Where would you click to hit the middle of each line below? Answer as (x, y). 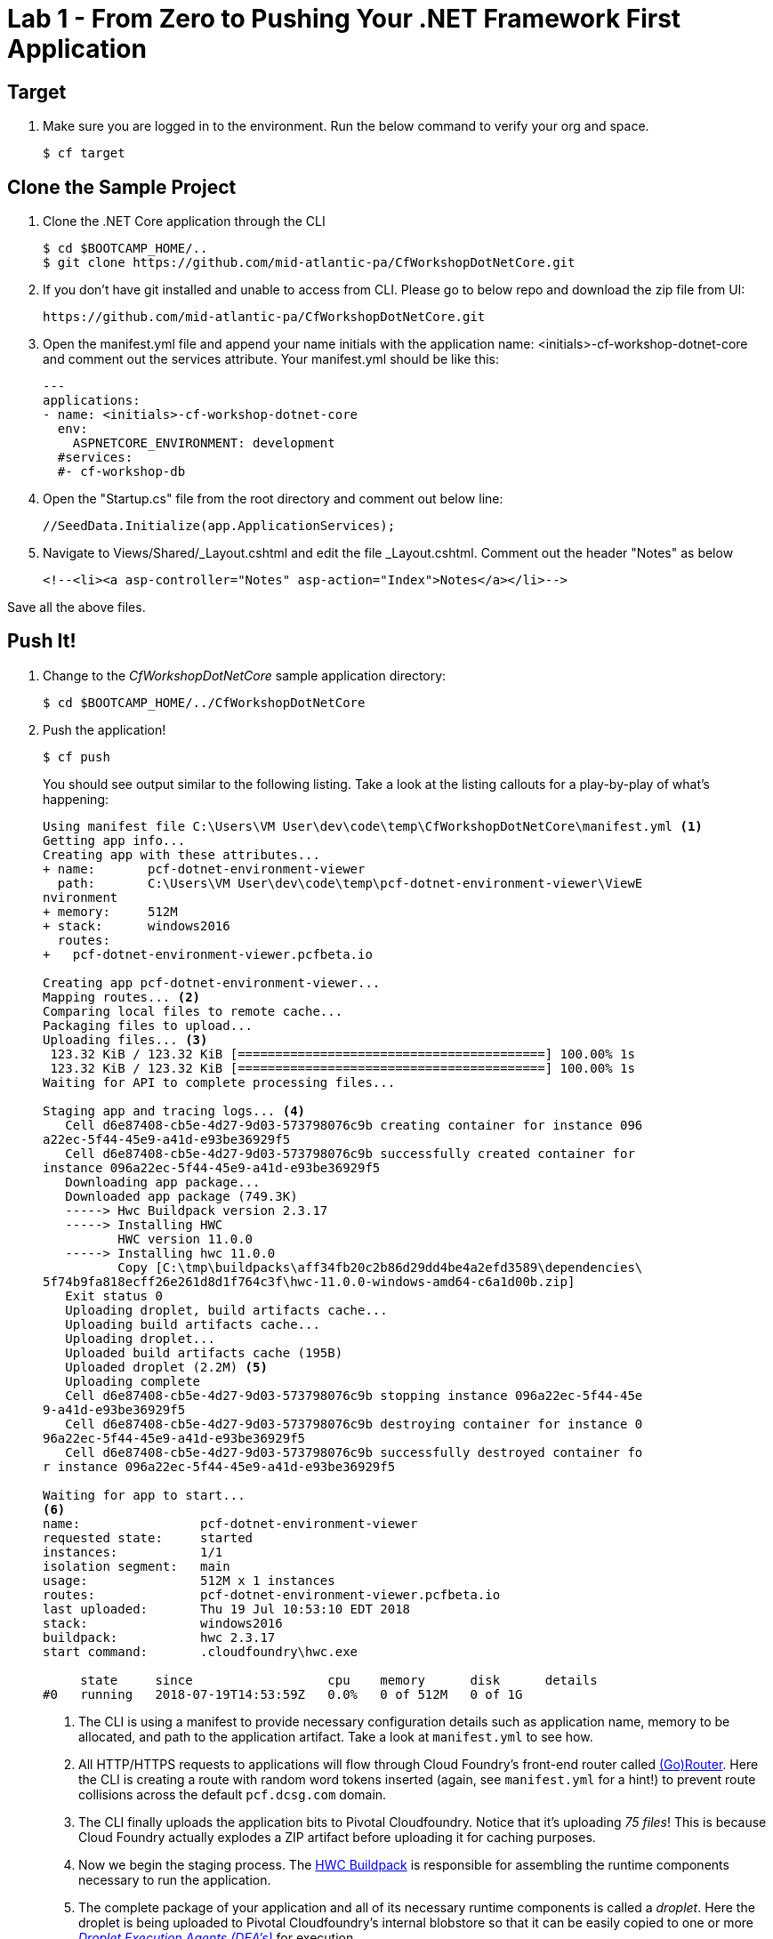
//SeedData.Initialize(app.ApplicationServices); (219, 526)
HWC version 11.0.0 (185, 1239)
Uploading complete (133, 1381)
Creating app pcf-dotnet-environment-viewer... (212, 982)
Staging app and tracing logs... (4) (174, 1110)
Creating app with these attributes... (181, 854)
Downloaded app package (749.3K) (181, 1196)
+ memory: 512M (110, 911)
